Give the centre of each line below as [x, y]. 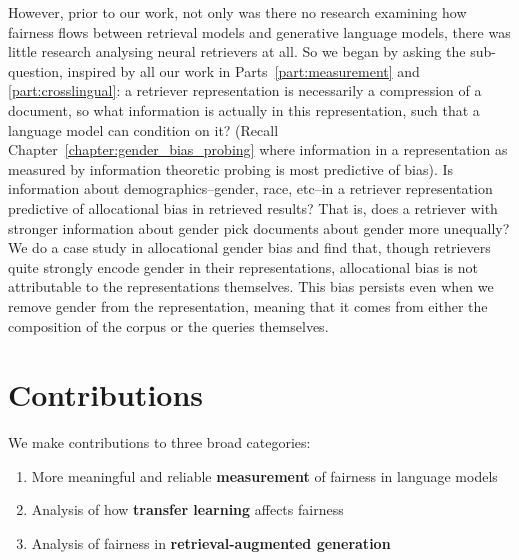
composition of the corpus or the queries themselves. [168, 325]
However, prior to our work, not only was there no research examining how [237, 12]
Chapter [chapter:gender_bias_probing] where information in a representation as [258, 149]
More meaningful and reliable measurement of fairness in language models [264, 475]
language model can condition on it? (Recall [143, 129]
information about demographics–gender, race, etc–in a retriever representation [250, 188]
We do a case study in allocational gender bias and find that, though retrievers [249, 247]
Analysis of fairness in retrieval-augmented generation [211, 543]
